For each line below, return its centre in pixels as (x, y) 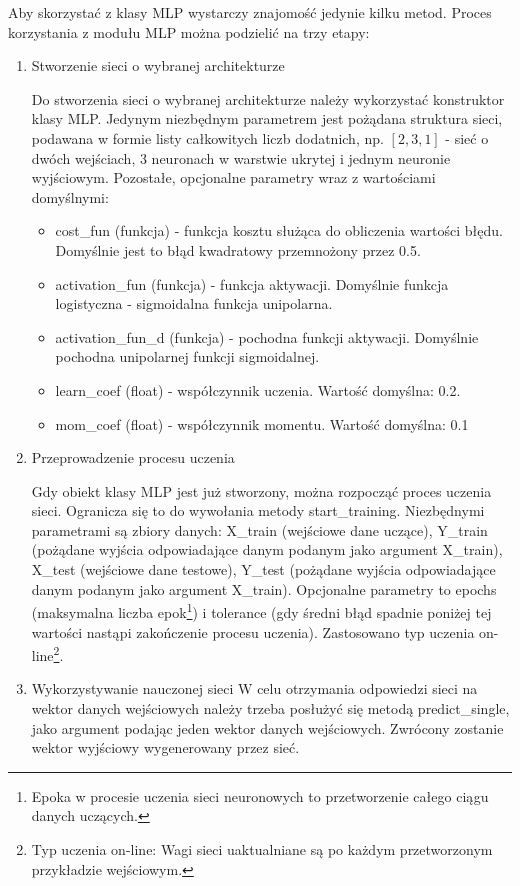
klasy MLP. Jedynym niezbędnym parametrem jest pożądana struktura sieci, (267, 118)
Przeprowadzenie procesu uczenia (133, 457)
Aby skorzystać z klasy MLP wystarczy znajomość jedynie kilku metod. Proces (250, 12)
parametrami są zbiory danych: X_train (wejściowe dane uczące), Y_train (259, 529)
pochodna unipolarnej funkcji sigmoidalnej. (187, 356)
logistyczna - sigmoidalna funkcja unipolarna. (194, 303)
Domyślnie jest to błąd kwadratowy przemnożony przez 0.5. (238, 249)
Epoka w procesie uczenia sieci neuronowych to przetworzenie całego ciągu (260, 795)
